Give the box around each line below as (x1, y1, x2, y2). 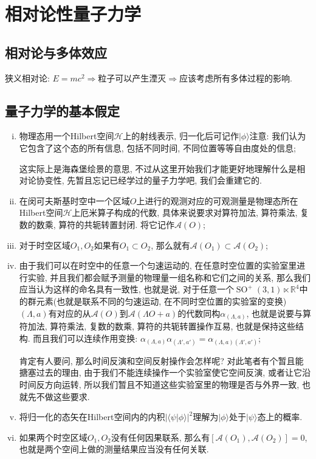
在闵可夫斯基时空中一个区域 (19, 194, 130, 207)
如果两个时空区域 (19, 430, 88, 443)
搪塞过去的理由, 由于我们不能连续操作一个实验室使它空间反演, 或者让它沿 (19, 366, 311, 379)
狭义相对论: (5, 71, 50, 84)
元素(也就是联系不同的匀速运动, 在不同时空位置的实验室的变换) (36, 294, 287, 307)
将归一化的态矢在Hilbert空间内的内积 (19, 410, 165, 423)
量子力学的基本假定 (5, 101, 120, 120)
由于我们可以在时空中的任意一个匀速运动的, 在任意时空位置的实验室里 (19, 259, 297, 272)
